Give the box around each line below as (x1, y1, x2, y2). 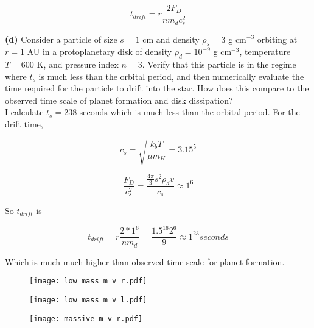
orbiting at (257, 32, 298, 45)
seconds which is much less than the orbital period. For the (79, 105, 300, 118)
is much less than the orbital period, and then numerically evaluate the (38, 70, 304, 82)
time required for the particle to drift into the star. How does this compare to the (5, 82, 309, 94)
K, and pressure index (37, 58, 119, 71)
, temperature (239, 45, 291, 58)
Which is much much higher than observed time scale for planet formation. (5, 255, 285, 268)
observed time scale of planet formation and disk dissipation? (5, 93, 233, 106)
